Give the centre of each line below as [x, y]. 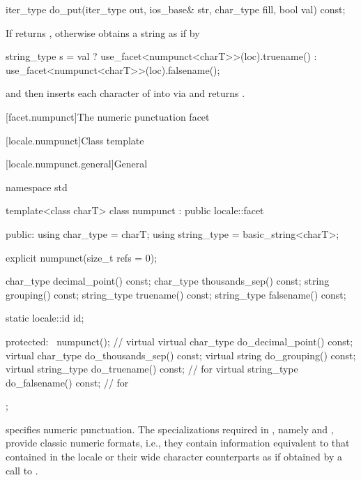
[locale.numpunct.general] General [77, 164]
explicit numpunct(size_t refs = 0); [82, 257]
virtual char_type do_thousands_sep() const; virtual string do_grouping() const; [181, 355]
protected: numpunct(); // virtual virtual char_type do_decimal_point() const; [179, 341]
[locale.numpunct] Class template [75, 140]
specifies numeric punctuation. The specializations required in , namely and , [170, 429]
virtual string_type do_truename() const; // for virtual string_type [152, 369]
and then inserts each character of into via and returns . [125, 93]
